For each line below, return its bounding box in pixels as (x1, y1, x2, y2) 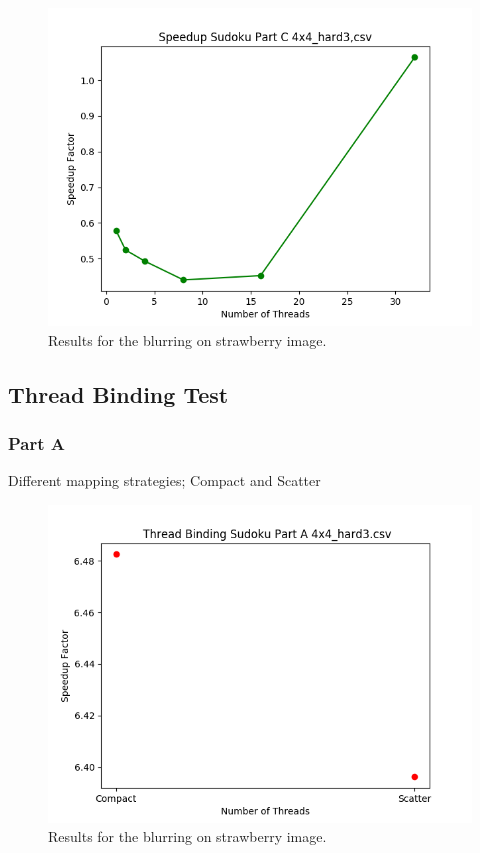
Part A (8, 430, 66, 455)
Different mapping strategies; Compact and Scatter (8, 470, 321, 491)
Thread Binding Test (8, 378, 229, 409)
